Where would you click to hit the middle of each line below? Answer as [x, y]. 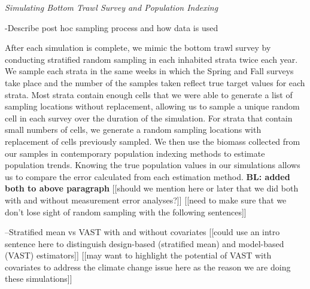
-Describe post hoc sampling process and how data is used [112, 27]
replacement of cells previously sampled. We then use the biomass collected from [153, 141]
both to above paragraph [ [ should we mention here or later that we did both [152, 188]
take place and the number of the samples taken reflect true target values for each [155, 82]
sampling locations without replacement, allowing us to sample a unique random [152, 106]
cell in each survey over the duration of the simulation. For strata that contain [149, 118]
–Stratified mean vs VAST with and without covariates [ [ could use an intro [142, 232]
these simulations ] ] [39, 279]
